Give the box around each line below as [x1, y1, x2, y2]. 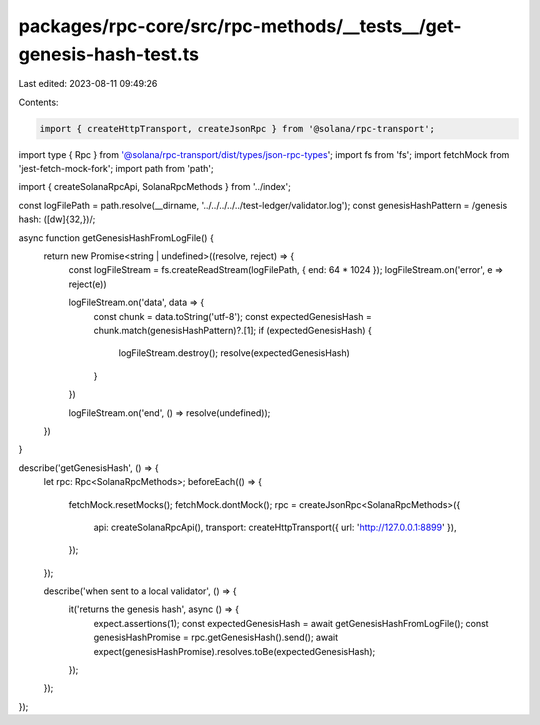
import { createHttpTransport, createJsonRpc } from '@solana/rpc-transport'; [39, 123, 435, 134]
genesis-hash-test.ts [18, 43, 200, 65]
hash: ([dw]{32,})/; [18, 213, 96, 225]
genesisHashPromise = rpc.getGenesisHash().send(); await [93, 631, 339, 644]
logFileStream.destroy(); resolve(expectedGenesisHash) [118, 347, 350, 359]
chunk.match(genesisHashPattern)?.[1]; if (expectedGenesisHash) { [93, 325, 372, 336]
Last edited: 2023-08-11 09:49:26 [18, 78, 158, 90]
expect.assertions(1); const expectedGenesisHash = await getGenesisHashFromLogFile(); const [93, 617, 489, 629]
